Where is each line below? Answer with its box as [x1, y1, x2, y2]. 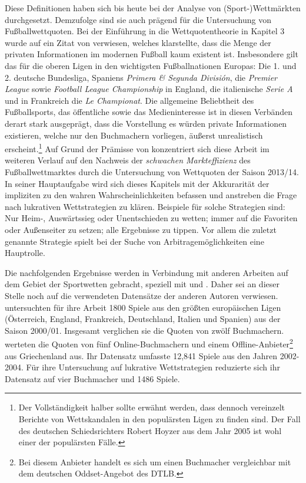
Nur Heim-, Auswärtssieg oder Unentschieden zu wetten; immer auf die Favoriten [5, 212, 298, 224]
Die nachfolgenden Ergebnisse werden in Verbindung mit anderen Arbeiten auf [5, 266, 288, 278]
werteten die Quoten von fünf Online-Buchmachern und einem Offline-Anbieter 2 [5, 336, 293, 350]
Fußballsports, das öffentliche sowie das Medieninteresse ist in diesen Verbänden [5, 106, 293, 118]
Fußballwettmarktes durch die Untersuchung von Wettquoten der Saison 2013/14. [5, 165, 299, 178]
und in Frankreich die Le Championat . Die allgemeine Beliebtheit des [5, 94, 254, 106]
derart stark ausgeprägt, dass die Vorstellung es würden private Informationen [5, 117, 287, 129]
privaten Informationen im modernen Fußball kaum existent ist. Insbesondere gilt [5, 48, 298, 60]
